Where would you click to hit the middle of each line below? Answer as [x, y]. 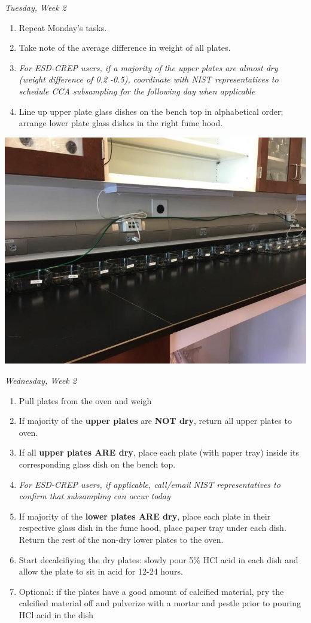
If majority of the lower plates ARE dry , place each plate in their [145, 516]
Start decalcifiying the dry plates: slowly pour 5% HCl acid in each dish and [158, 559]
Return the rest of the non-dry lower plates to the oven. [121, 539]
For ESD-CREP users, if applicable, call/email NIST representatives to [150, 484]
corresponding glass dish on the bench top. [97, 464]
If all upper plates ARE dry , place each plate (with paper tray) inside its [159, 452]
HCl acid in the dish [56, 614]
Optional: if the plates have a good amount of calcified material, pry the [151, 591]
